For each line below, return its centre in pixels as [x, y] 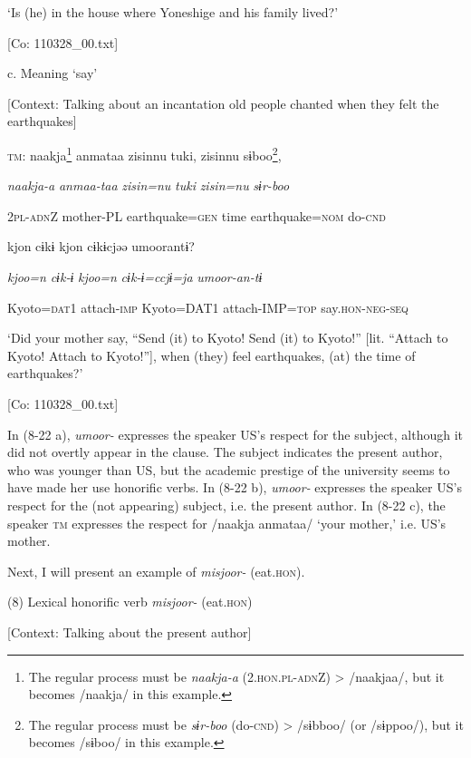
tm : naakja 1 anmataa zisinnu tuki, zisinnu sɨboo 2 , [144, 153]
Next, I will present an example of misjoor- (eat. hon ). [156, 571]
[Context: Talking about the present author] [130, 632]
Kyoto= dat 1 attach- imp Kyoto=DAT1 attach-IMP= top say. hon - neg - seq [208, 307]
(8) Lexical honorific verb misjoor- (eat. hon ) [130, 602]
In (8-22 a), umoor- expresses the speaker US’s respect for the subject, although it [235, 434]
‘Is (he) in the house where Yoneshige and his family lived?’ [173, 12]
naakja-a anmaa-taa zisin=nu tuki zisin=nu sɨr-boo [149, 185]
